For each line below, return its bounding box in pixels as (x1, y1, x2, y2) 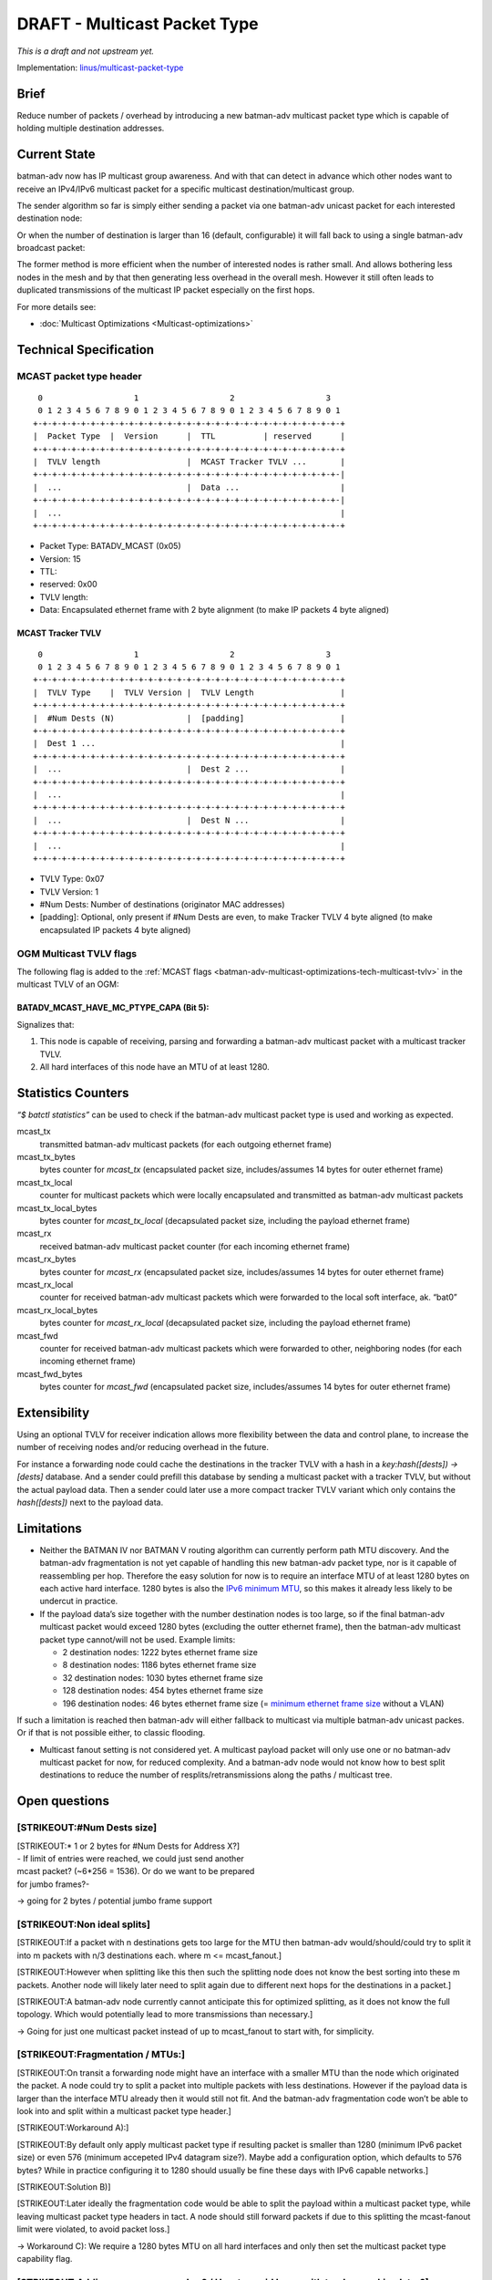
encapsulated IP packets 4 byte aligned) (39, 924, 191, 935)
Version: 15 (39, 553, 81, 565)
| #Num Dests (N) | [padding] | (33, 712, 345, 723)
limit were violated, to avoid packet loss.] (16, 2223, 170, 2234)
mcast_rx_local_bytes (16, 1304, 98, 1315)
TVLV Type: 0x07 (39, 874, 105, 885)
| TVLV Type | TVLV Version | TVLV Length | (33, 687, 345, 698)
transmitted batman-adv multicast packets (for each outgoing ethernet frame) (39, 1138, 333, 1149)
